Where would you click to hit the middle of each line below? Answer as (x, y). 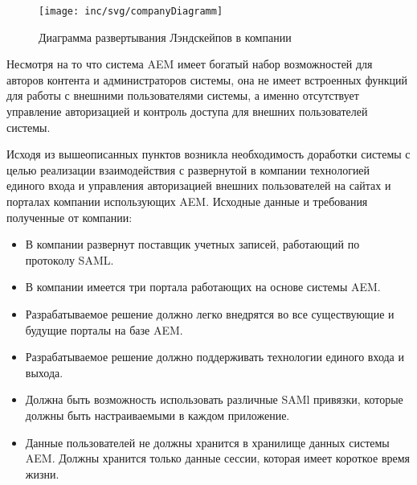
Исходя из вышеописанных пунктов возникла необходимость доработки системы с (208, 154)
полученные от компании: (69, 217)
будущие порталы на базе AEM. (104, 329)
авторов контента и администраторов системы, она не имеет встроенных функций (207, 79)
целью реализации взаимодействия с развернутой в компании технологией (188, 169)
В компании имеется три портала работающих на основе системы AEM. (203, 287)
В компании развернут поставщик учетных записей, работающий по (192, 244)
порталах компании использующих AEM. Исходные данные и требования (187, 201)
